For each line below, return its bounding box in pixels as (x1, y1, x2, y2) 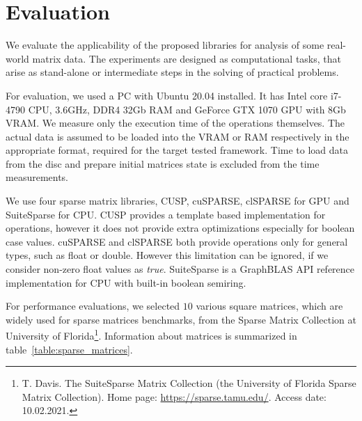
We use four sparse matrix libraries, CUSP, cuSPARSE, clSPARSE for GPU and (6, 193, 349, 208)
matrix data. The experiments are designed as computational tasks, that (32, 51, 341, 65)
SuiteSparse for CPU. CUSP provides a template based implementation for (6, 207, 326, 221)
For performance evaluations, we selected (6, 299, 180, 313)
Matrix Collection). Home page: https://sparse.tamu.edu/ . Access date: (22, 389, 326, 404)
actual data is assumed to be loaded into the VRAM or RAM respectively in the (6, 129, 349, 143)
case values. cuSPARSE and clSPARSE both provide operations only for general (6, 234, 348, 248)
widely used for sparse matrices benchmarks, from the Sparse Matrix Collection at (6, 312, 356, 326)
